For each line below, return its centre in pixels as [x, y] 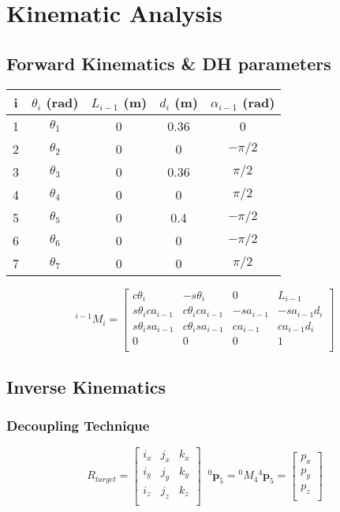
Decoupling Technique [78, 425]
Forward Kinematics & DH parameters [169, 63]
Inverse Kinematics [86, 386]
